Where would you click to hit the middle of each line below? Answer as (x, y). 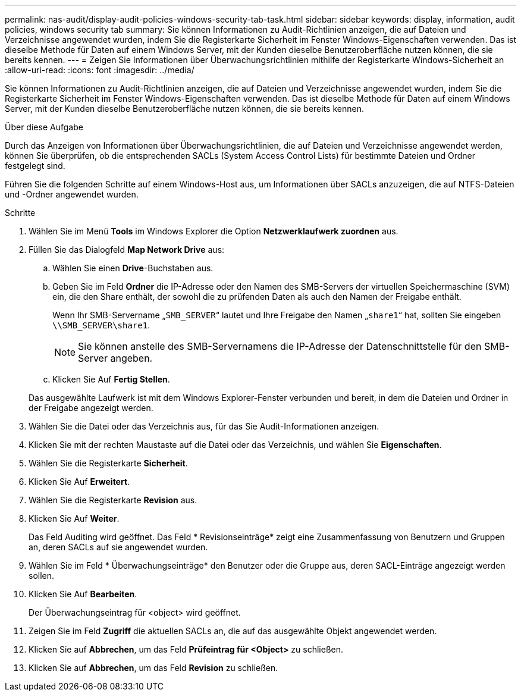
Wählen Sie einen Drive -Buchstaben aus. (133, 268)
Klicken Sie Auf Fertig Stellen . (111, 379)
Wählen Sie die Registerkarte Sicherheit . (108, 463)
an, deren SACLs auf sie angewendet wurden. (118, 547)
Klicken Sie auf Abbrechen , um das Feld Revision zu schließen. (153, 668)
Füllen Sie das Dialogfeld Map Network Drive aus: (127, 250)
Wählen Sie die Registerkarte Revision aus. (113, 500)
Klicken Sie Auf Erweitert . (79, 482)
